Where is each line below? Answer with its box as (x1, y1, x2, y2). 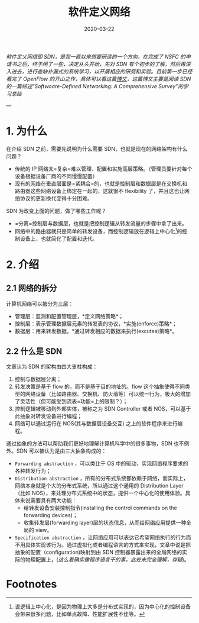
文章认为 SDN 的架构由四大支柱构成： (6, 363, 98, 370)
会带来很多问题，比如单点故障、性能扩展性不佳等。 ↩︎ (14, 611, 145, 618)
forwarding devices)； (23, 512, 78, 519)
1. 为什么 (6, 125, 48, 138)
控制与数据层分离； (14, 376, 62, 383)
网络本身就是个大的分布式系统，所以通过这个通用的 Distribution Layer (14, 482, 184, 489)
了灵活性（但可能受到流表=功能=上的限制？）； (14, 398, 128, 405)
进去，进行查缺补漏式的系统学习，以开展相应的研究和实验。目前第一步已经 (11, 67, 193, 75)
